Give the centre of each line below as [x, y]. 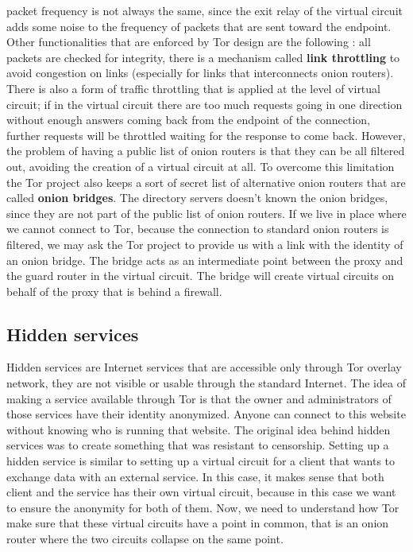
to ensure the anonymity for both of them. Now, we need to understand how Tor [203, 507]
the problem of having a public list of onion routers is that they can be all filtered [206, 151]
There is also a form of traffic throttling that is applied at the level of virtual [193, 88]
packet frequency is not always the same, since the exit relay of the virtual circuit [205, 10]
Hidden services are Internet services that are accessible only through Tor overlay [204, 367]
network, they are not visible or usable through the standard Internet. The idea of [206, 383]
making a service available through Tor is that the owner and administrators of [199, 398]
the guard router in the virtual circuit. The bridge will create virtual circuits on [201, 276]
